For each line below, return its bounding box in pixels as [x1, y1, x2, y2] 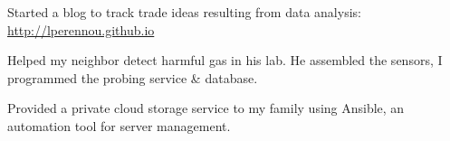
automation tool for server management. [7, 116, 231, 135]
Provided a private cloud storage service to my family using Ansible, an [7, 99, 405, 117]
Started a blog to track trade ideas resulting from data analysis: [7, 3, 361, 21]
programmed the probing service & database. [7, 68, 258, 87]
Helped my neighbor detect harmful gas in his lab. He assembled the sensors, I [7, 51, 443, 70]
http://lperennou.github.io [7, 20, 155, 39]
